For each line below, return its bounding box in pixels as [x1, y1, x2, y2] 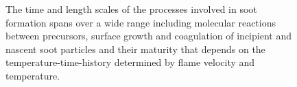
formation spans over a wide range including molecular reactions [5, 15, 276, 29]
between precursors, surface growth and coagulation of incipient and [5, 29, 292, 43]
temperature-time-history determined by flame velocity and [5, 55, 255, 69]
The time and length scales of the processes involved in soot [5, 2, 257, 16]
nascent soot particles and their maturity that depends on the [5, 41, 265, 56]
